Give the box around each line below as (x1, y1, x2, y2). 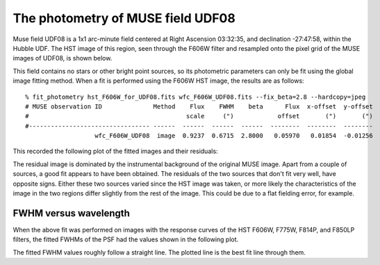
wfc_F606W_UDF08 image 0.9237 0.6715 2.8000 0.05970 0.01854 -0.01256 (94, 132, 373, 140)
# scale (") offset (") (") (25, 112, 373, 120)
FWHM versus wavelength (13, 207, 130, 219)
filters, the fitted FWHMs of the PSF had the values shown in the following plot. (13, 235, 239, 243)
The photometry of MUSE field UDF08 (13, 10, 236, 26)
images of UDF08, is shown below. (13, 54, 113, 63)
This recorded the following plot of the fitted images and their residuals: (13, 147, 218, 156)
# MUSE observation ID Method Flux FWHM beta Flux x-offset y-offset (25, 102, 373, 111)
